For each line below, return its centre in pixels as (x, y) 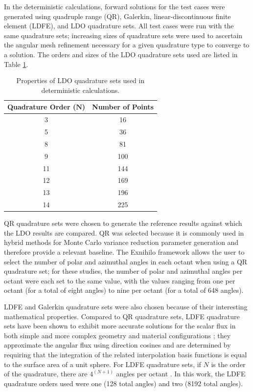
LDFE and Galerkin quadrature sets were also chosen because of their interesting (126, 306)
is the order (228, 364)
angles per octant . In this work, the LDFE (181, 374)
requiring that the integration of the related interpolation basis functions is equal (126, 354)
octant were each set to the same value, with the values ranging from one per (120, 280)
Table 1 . (16, 64)
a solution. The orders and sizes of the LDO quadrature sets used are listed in (121, 54)
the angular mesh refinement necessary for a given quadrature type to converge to (127, 45)
